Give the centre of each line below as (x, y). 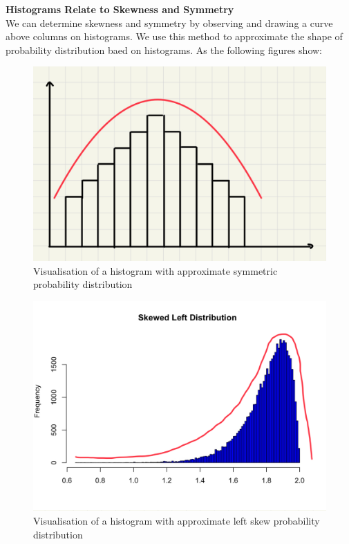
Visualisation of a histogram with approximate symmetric (155, 270)
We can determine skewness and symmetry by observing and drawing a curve (169, 22)
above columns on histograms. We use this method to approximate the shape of (174, 36)
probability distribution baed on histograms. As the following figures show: (164, 49)
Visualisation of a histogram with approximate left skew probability (177, 520)
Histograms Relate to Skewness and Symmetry (120, 9)
